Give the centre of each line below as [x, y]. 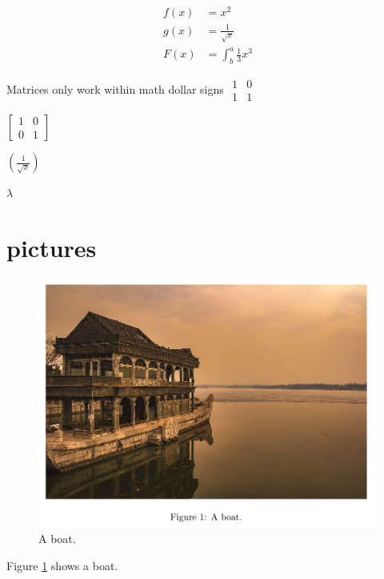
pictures [52, 247]
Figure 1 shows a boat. [62, 565]
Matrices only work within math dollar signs [115, 88]
